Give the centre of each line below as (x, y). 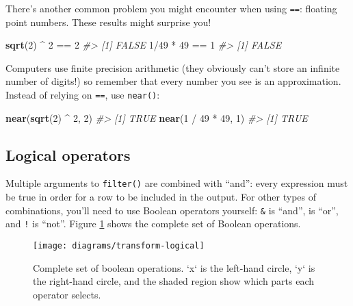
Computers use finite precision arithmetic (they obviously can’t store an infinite (173, 67)
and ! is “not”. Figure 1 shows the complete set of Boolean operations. (153, 224)
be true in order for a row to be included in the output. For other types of (161, 197)
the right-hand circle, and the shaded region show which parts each (174, 281)
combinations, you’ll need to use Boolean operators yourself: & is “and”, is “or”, (172, 210)
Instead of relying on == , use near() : (83, 95)
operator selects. (67, 294)
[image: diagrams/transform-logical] (119, 246)
